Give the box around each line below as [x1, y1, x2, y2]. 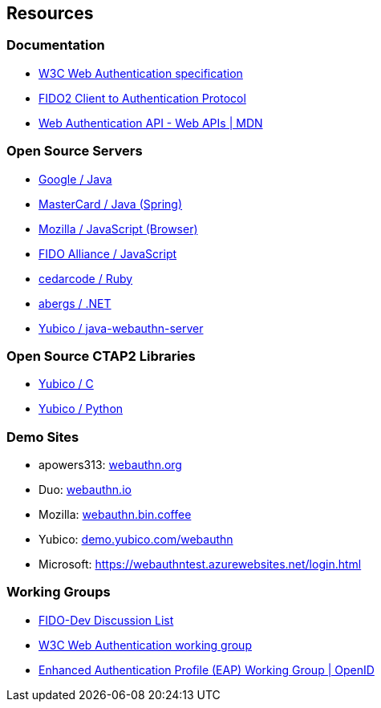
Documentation [6, 37, 105, 54]
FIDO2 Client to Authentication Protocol [39, 91, 246, 105]
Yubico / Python [39, 402, 124, 416]
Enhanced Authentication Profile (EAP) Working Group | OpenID [39, 662, 375, 677]
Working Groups [6, 584, 111, 601]
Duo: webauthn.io [39, 483, 132, 497]
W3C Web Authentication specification [39, 66, 243, 80]
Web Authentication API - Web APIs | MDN [39, 115, 263, 130]
